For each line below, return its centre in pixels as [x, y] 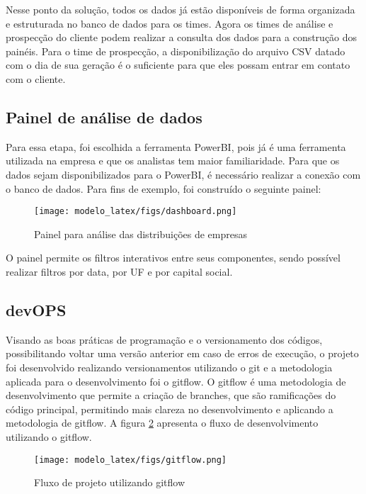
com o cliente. [36, 78]
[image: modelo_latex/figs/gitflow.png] [131, 460]
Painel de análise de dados [104, 117]
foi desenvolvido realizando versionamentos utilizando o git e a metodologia [169, 367]
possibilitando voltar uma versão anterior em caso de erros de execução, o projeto [182, 353]
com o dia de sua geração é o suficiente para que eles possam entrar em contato [178, 65]
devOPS [36, 309]
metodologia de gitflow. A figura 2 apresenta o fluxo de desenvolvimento [162, 423]
